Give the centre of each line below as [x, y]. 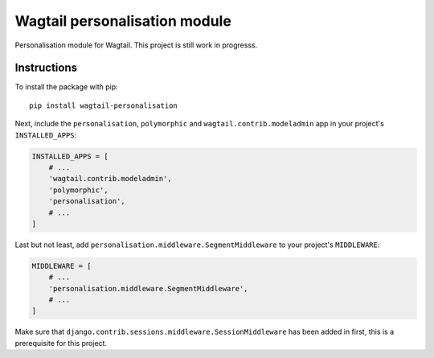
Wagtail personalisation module [123, 21]
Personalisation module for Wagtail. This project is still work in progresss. [136, 45]
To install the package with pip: [66, 87]
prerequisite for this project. [61, 343]
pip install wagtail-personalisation [104, 105]
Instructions [46, 68]
